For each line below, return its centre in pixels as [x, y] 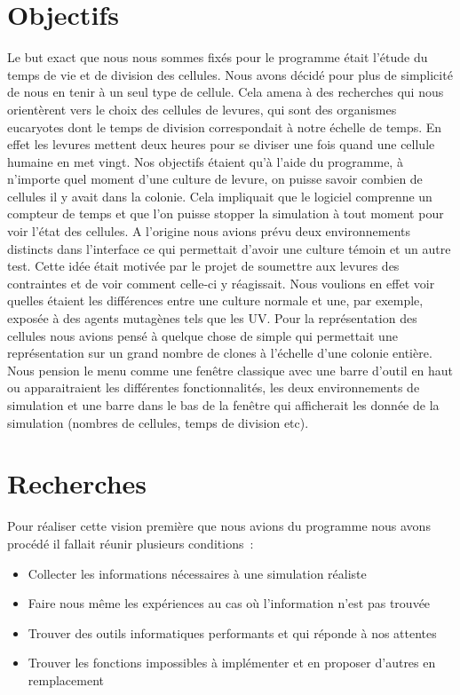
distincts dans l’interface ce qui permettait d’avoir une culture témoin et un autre [229, 248]
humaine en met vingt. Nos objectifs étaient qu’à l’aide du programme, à [205, 161]
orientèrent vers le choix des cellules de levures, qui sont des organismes [202, 109]
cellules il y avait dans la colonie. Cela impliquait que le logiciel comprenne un [220, 196]
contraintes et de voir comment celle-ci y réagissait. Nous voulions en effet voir [221, 283]
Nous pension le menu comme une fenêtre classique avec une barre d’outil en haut [230, 370]
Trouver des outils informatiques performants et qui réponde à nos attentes [232, 632]
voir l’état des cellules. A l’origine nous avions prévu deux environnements [209, 231]
